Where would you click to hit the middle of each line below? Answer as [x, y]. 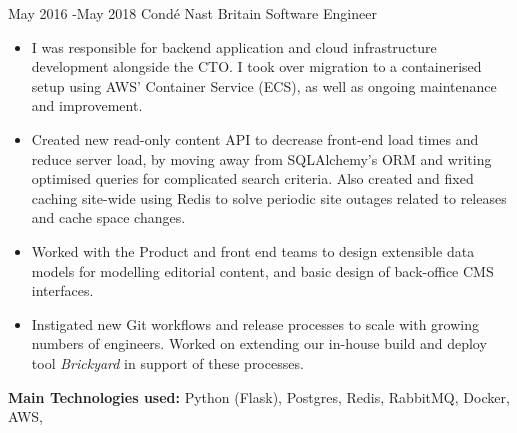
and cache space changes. [108, 217]
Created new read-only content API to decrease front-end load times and [255, 138]
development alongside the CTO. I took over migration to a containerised [256, 66]
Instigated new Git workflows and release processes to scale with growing [255, 323]
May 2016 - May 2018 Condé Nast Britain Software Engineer [192, 13]
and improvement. [87, 105]
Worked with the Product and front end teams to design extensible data [253, 250]
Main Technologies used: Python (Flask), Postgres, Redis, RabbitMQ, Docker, [259, 396]
